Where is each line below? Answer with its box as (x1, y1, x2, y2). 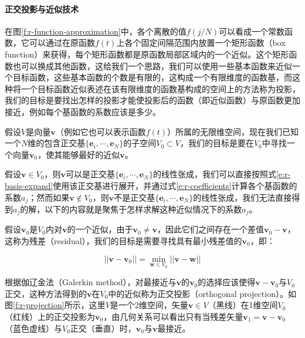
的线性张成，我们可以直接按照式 (152, 168, 276, 180)
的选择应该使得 (198, 276, 256, 288)
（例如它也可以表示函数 (55, 125, 146, 137)
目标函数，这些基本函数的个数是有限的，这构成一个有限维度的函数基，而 (12, 71, 292, 83)
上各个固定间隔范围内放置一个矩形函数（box (116, 36, 286, 49)
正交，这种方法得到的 (5, 287, 87, 299)
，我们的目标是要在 (179, 137, 254, 149)
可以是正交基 (65, 168, 115, 180)
